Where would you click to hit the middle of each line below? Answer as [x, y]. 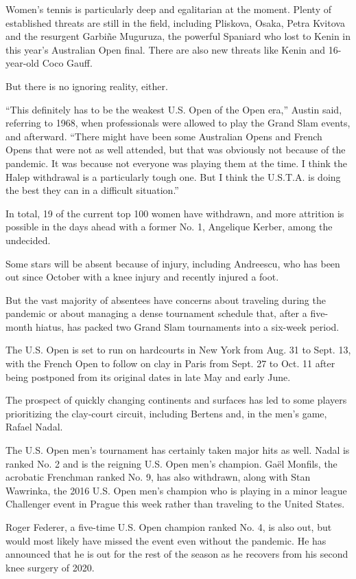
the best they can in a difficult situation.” [92, 190]
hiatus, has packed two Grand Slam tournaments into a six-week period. [187, 326]
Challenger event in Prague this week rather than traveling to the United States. [175, 504]
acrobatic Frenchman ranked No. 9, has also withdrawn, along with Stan [158, 477]
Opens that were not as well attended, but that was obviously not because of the [176, 150]
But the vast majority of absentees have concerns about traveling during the [166, 299]
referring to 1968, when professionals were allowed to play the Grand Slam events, [178, 123]
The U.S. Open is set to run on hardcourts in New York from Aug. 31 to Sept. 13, [178, 350]
